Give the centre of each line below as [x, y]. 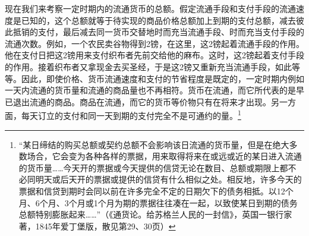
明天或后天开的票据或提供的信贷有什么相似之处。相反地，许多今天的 [168, 179]
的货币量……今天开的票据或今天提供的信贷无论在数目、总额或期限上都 [153, 167]
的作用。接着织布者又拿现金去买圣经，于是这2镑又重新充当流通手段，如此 [148, 66]
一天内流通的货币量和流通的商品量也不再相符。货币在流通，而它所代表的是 [150, 90]
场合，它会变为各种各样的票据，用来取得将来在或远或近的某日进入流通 [164, 156]
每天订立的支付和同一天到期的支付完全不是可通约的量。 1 [131, 114]
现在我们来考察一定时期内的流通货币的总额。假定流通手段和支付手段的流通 [150, 8]
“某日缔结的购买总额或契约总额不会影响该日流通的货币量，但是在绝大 [154, 144]
